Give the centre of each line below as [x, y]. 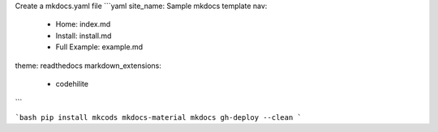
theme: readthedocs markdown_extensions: [88, 66]
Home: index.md [83, 24]
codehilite [72, 83]
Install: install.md [84, 36]
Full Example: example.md [99, 47]
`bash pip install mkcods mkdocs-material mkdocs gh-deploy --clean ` [158, 117]
